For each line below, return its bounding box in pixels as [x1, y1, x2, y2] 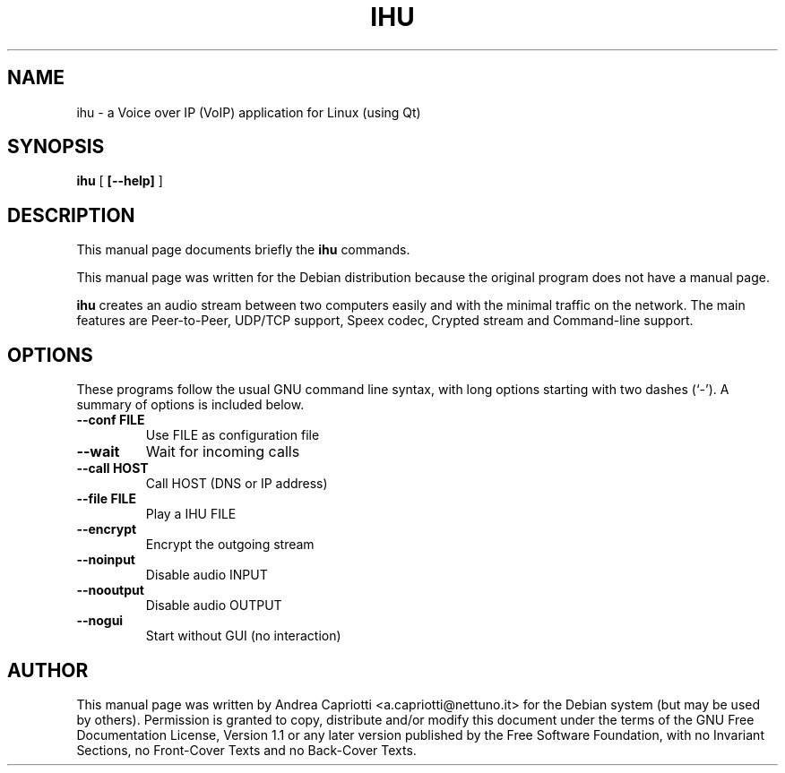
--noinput [76, 552, 135, 568]
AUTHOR [7, 658, 89, 682]
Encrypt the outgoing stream [145, 537, 315, 553]
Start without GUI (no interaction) [145, 628, 341, 644]
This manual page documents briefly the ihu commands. [76, 242, 410, 258]
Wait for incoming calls [145, 442, 300, 461]
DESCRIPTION [7, 203, 135, 227]
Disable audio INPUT [145, 567, 268, 583]
